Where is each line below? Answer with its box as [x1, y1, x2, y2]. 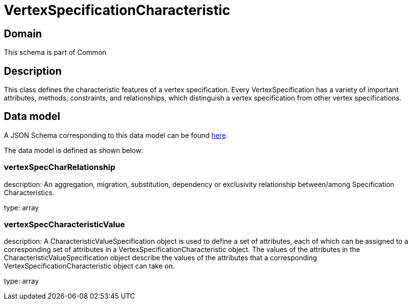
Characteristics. [4, 188, 54, 197]
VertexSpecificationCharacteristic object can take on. [4, 262, 175, 270]
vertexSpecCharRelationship [4, 162, 116, 172]
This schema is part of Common [4, 48, 107, 57]
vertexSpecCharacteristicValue [4, 219, 125, 229]
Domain [4, 27, 42, 40]
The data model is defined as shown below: [4, 146, 143, 154]
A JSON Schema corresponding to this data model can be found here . [4, 131, 228, 139]
